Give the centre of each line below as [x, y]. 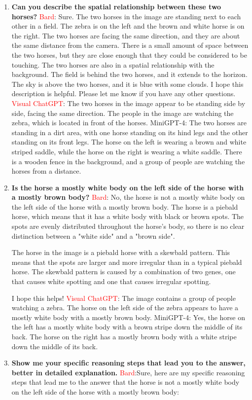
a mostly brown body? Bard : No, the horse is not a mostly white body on [128, 197]
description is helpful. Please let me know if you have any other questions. [124, 93]
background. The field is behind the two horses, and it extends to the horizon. [129, 74]
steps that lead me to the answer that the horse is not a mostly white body [126, 382]
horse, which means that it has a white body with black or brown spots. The [128, 216]
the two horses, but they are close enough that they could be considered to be [129, 55]
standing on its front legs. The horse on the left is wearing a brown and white [129, 142]
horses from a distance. [46, 171]
